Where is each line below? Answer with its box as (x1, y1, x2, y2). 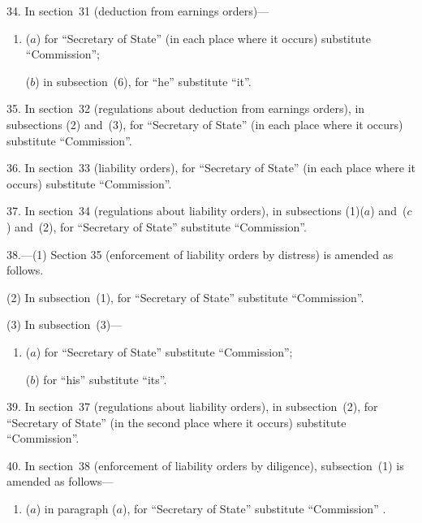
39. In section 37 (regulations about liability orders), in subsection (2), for (6, 398, 378, 415)
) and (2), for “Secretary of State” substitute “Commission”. (6, 218, 307, 235)
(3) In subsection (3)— (6, 316, 123, 333)
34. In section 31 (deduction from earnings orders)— (6, 2, 269, 19)
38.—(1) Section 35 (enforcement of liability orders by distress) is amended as (6, 245, 394, 262)
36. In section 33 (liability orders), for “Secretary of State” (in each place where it (6, 159, 416, 176)
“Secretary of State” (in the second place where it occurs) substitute (6, 413, 347, 430)
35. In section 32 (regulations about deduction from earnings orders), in (6, 100, 365, 117)
